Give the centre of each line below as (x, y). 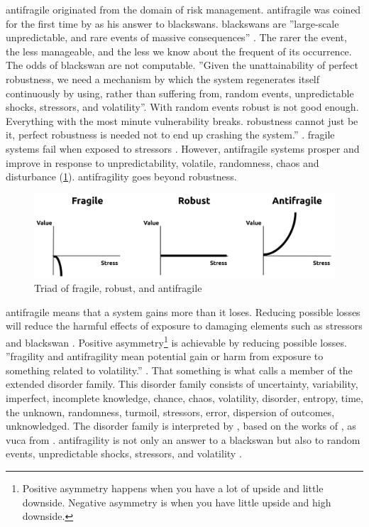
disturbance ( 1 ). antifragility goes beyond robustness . (121, 176)
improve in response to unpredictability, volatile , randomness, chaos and (163, 162)
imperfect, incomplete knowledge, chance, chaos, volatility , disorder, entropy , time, (184, 397)
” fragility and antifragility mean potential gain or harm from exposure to (165, 356)
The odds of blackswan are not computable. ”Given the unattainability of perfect (182, 65)
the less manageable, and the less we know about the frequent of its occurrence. (179, 51)
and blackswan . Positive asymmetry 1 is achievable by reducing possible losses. (176, 341)
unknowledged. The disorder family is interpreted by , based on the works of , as (181, 426)
